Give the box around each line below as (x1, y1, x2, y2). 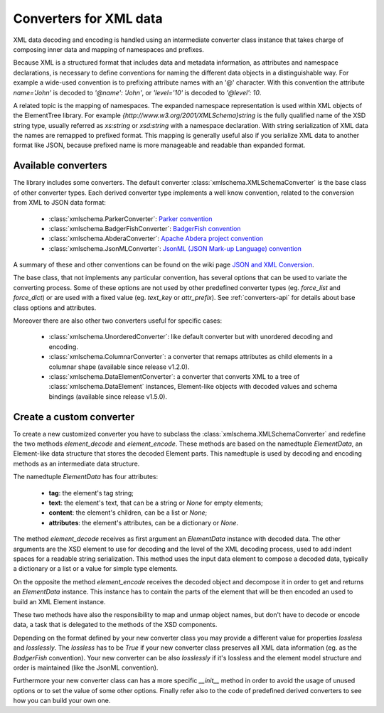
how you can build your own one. (13, 697, 111, 705)
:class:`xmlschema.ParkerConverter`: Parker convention (48, 214, 213, 223)
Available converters (13, 160, 107, 172)
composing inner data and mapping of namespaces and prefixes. (13, 45, 204, 53)
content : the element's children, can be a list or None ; (48, 508, 208, 517)
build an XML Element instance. (13, 597, 106, 606)
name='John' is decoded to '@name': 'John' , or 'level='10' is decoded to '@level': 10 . (13, 88, 262, 97)
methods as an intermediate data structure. (13, 459, 140, 468)
